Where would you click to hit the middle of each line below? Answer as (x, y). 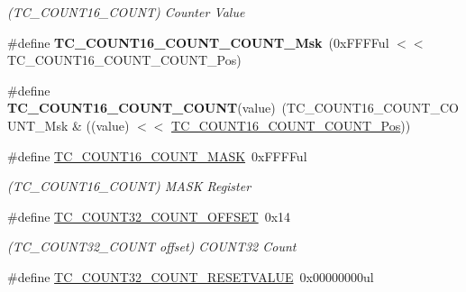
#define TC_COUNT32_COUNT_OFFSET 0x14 (149, 216)
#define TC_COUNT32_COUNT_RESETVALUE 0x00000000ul (191, 276)
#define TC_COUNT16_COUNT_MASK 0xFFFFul (157, 155)
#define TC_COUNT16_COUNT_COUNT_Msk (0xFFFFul (198, 42)
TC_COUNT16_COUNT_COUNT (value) (142, 108)
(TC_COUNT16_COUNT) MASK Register (129, 186)
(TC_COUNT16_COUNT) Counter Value (126, 12)
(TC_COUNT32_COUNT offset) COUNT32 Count (152, 246)
